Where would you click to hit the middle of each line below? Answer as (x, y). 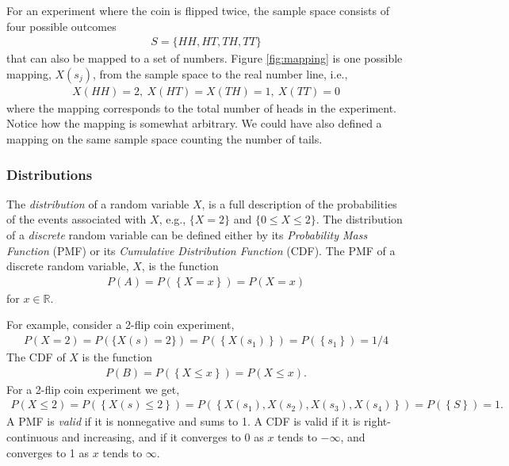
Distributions (50, 174)
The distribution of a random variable (98, 203)
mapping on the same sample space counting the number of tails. (165, 139)
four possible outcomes (61, 26)
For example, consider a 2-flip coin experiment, (121, 325)
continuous (33, 436)
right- (377, 421)
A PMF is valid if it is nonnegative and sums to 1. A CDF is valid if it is (184, 421)
